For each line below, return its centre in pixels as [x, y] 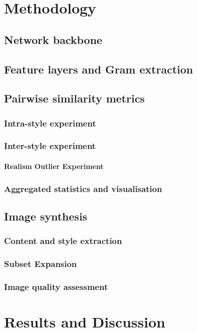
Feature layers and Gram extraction [98, 69]
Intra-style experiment [50, 123]
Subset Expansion [40, 263]
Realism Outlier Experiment [54, 166]
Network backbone [53, 39]
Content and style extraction [63, 241]
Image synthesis [46, 216]
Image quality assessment [56, 286]
